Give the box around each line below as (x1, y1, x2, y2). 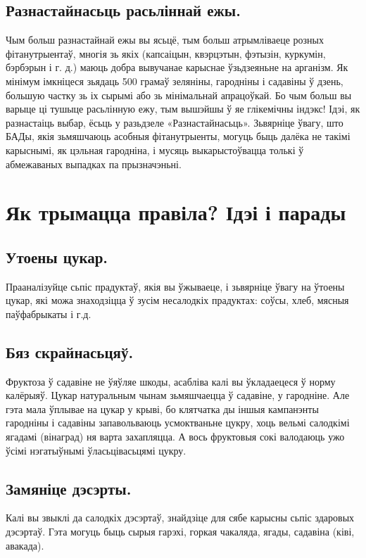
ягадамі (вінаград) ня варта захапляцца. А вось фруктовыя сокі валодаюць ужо (6, 429, 345, 444)
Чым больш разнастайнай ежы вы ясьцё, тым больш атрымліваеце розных (6, 32, 324, 47)
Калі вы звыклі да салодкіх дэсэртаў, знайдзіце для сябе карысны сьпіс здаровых (6, 510, 355, 525)
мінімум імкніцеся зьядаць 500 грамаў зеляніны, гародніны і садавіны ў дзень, (6, 73, 343, 88)
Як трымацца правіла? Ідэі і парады (6, 198, 346, 227)
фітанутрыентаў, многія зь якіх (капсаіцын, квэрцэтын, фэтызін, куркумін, (6, 46, 326, 61)
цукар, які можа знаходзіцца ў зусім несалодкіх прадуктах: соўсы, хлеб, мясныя (6, 293, 349, 307)
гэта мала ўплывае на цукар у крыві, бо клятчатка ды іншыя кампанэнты (6, 401, 319, 416)
